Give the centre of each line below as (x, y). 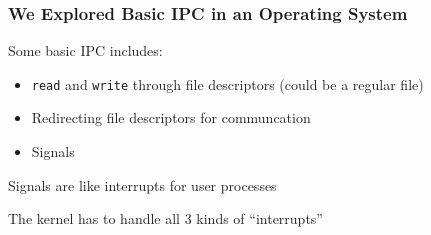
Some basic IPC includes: (85, 50)
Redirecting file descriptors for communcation (171, 117)
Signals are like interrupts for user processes (142, 184)
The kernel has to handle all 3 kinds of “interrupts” (165, 218)
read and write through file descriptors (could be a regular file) (227, 83)
